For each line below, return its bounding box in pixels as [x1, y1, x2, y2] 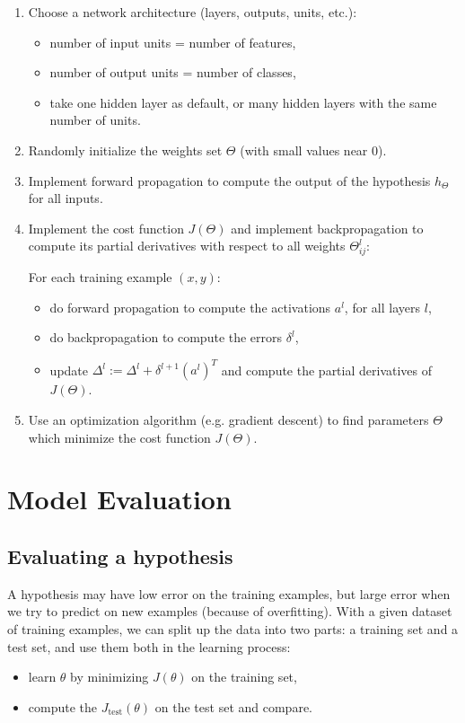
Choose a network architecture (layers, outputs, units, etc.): [28, 3, 357, 21]
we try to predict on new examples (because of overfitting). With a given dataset [7, 602, 452, 621]
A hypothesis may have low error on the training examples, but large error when [7, 584, 451, 603]
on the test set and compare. [154, 697, 312, 716]
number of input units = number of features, [49, 32, 296, 51]
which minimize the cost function [28, 428, 211, 446]
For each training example [28, 268, 172, 287]
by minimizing [70, 667, 149, 686]
